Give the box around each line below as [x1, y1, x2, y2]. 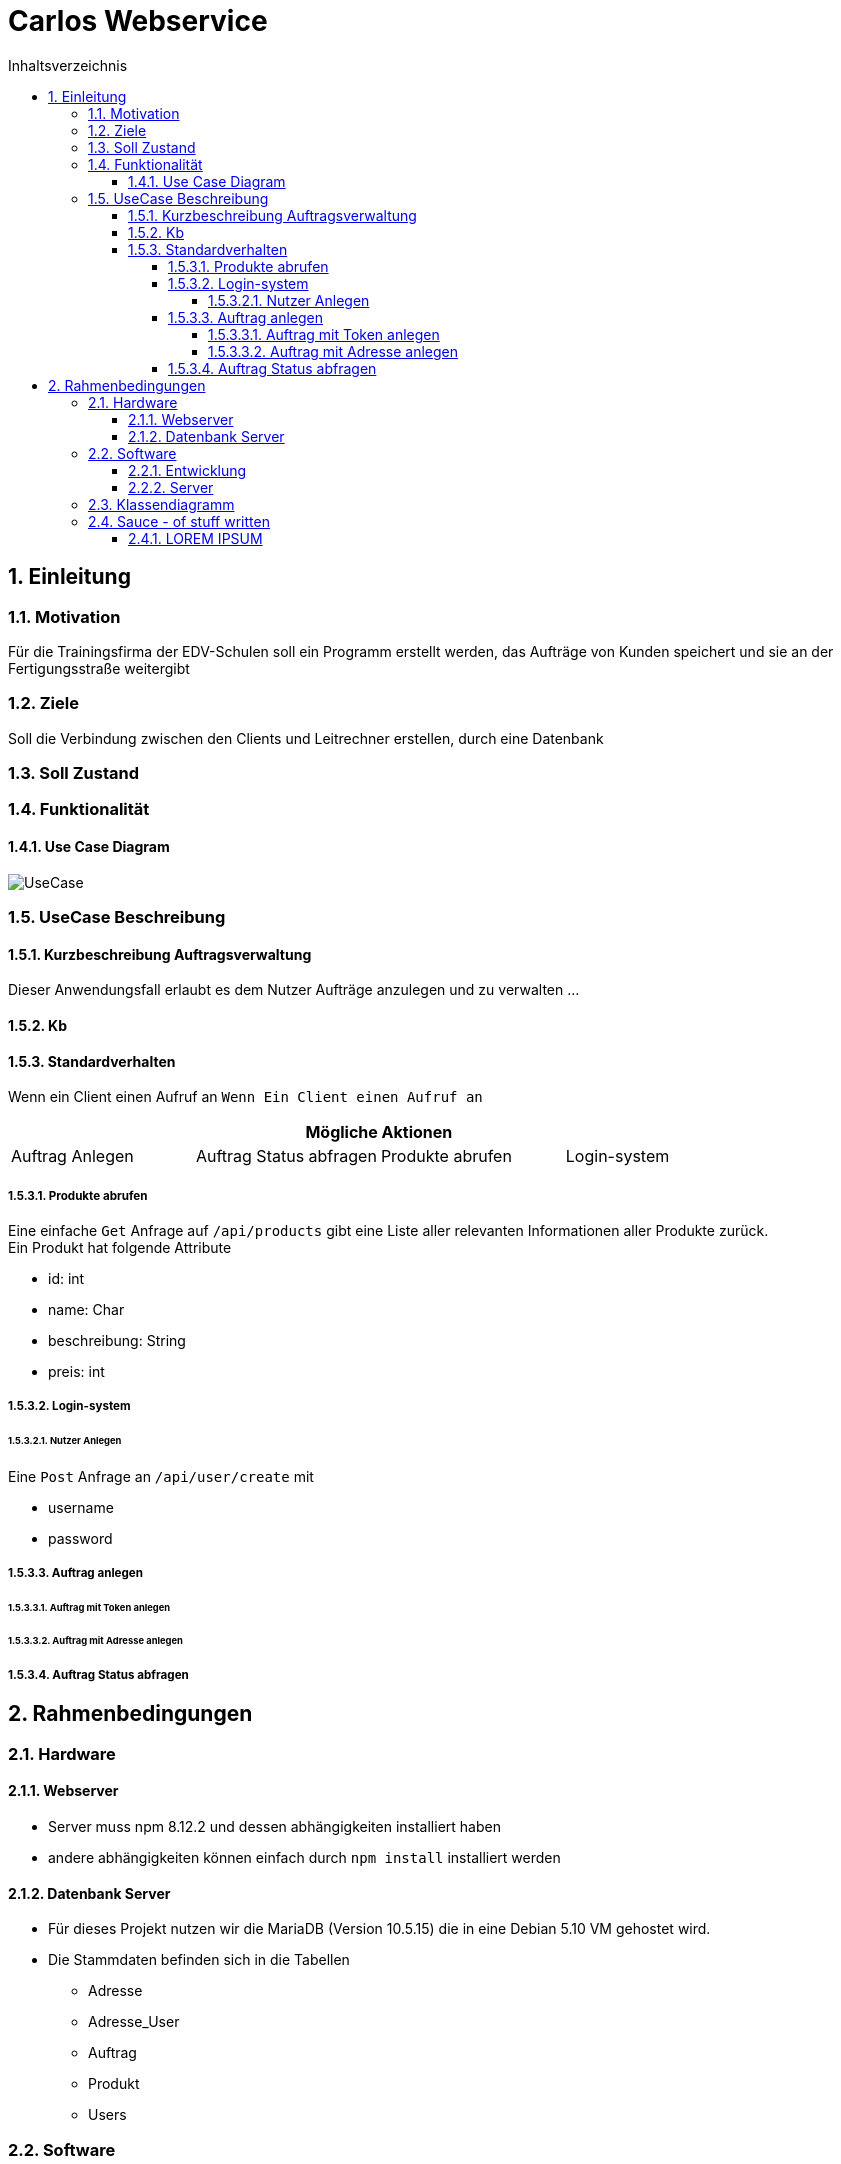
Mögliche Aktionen [305, 1122, 453, 1143]
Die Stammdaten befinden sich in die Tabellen [48, 1951, 350, 1969]
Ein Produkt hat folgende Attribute [8, 1238, 232, 1256]
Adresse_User [88, 2013, 180, 2031]
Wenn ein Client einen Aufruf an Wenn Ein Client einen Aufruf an [8, 1088, 483, 1106]
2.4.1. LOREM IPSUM [128, 529, 263, 547]
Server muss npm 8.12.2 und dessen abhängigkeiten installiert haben [48, 1817, 501, 1835]
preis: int [48, 1362, 105, 1380]
